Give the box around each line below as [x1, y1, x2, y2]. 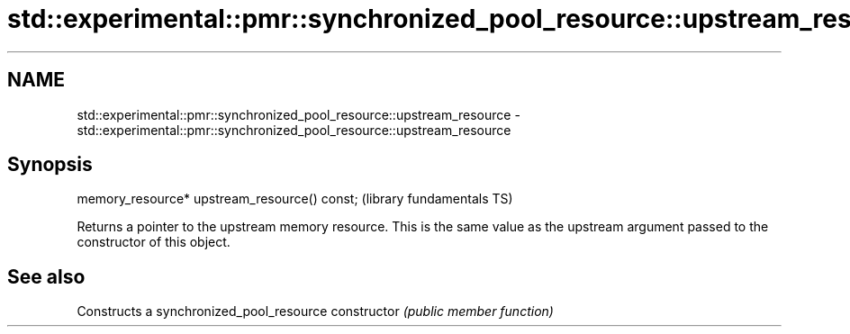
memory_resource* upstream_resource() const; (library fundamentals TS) [77, 191, 513, 207]
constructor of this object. [77, 234, 231, 250]
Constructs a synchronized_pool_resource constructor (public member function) [77, 303, 554, 320]
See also [7, 265, 86, 288]
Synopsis [7, 153, 93, 176]
